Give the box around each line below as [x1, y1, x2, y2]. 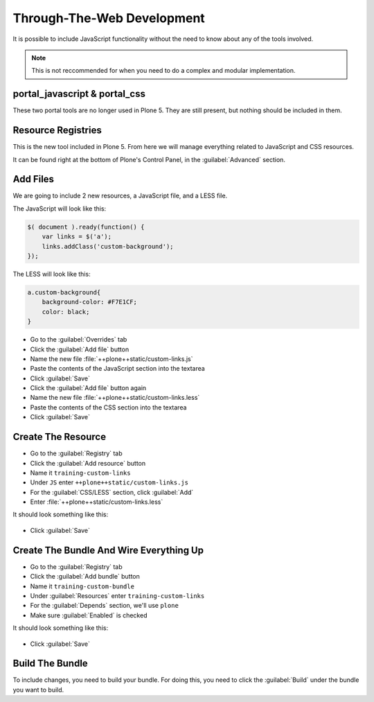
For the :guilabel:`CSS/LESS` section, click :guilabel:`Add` [30, 488, 194, 496]
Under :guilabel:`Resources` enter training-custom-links [30, 591, 205, 599]
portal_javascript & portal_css [12, 88, 145, 100]
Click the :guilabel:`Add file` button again [30, 384, 147, 392]
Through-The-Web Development [12, 10, 206, 26]
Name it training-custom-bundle [30, 582, 135, 590]
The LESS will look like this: [12, 270, 91, 278]
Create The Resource [12, 431, 107, 443]
